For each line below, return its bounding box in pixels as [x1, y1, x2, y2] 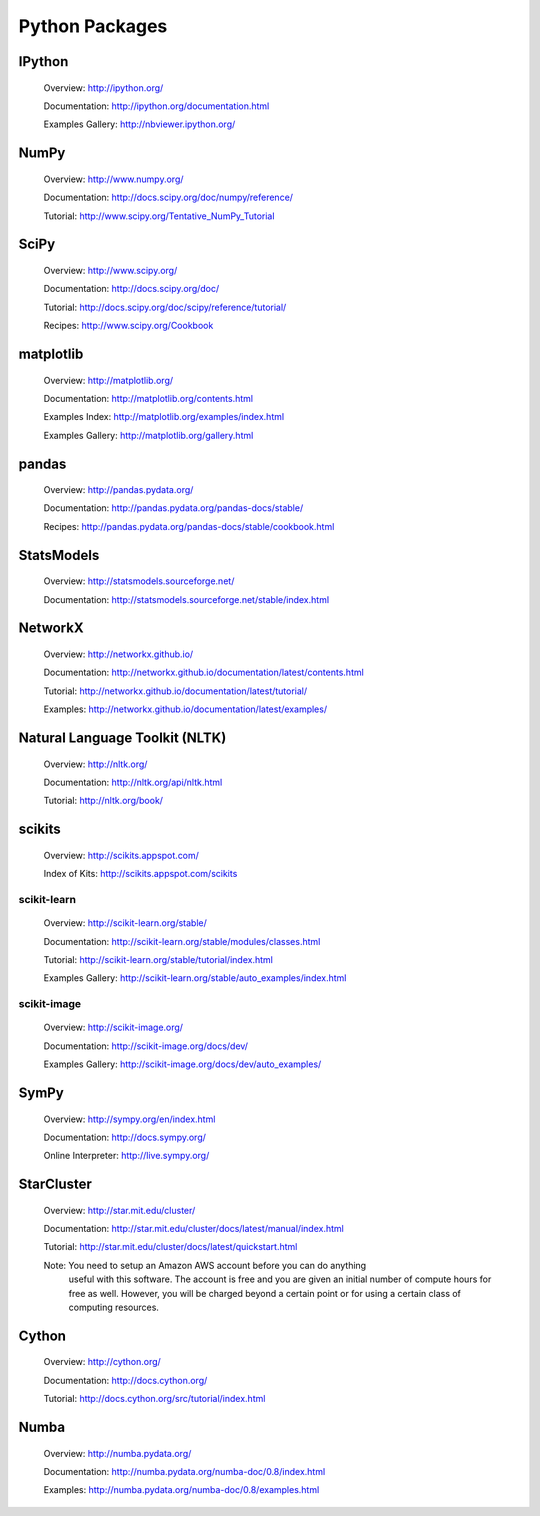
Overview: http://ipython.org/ [43, 81, 164, 94]
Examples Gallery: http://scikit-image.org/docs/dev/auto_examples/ [43, 1058, 322, 1070]
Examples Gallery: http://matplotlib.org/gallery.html [43, 429, 254, 441]
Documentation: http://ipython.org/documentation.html [43, 100, 270, 112]
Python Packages [18, 15, 168, 37]
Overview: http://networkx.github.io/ [43, 648, 194, 660]
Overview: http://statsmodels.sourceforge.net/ [43, 575, 235, 587]
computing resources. [68, 1301, 160, 1314]
